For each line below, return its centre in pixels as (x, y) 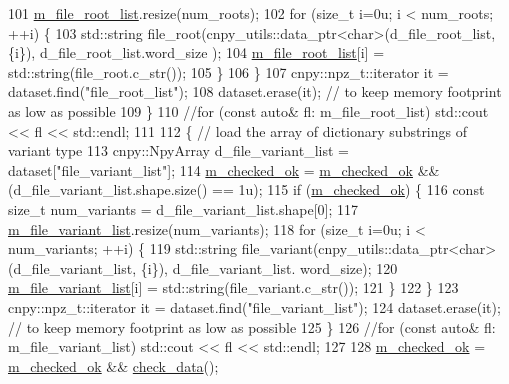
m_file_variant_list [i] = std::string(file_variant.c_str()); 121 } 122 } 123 (233, 287)
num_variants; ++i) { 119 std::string (122, 248)
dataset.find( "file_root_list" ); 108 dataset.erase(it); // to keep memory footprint (255, 91)
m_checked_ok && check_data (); (113, 365)
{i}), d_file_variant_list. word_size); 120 (269, 267)
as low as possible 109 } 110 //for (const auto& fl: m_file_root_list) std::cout (248, 110)
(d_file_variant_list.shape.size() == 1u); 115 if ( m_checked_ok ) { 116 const (246, 189)
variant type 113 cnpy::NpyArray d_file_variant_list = (178, 150)
